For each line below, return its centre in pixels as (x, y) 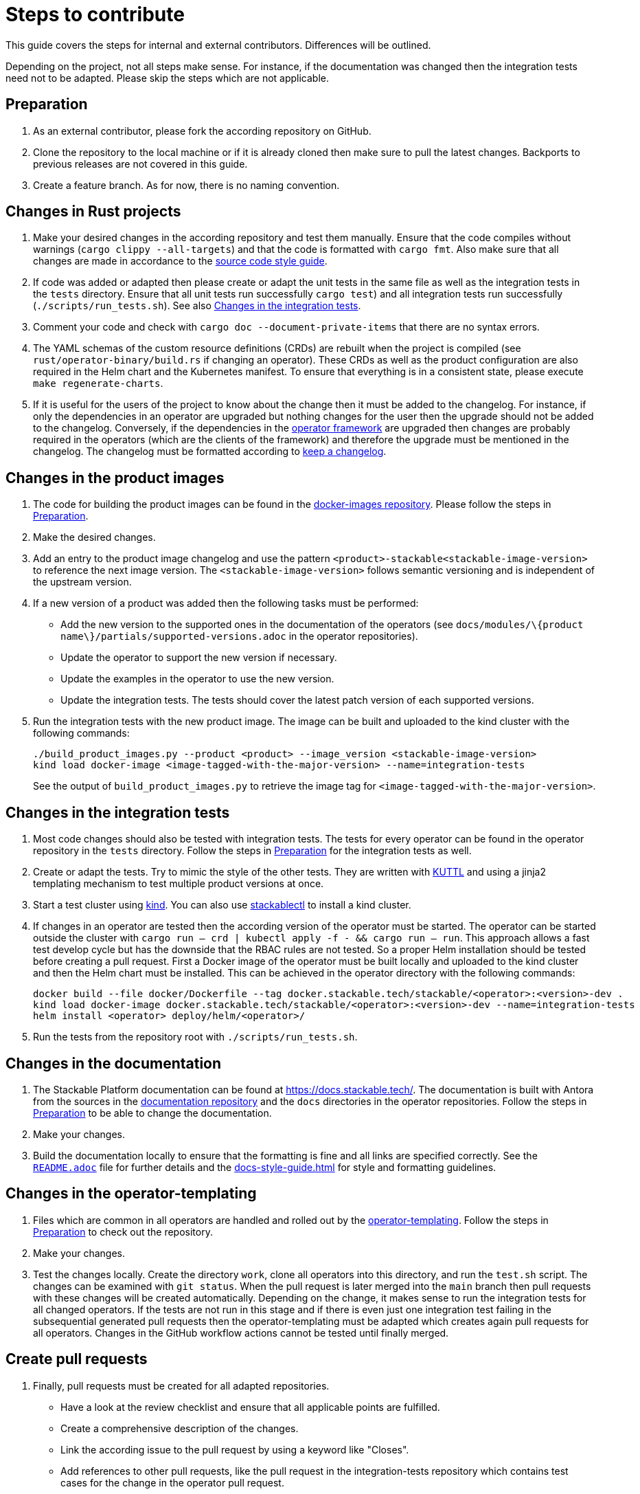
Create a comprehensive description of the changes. (180, 1428)
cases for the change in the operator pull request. (172, 1482)
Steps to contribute (95, 14)
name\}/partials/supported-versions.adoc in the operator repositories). (239, 636)
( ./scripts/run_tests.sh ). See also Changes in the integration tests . (197, 306)
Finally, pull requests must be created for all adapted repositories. (181, 1385)
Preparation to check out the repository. (123, 1231)
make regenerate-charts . (98, 383)
